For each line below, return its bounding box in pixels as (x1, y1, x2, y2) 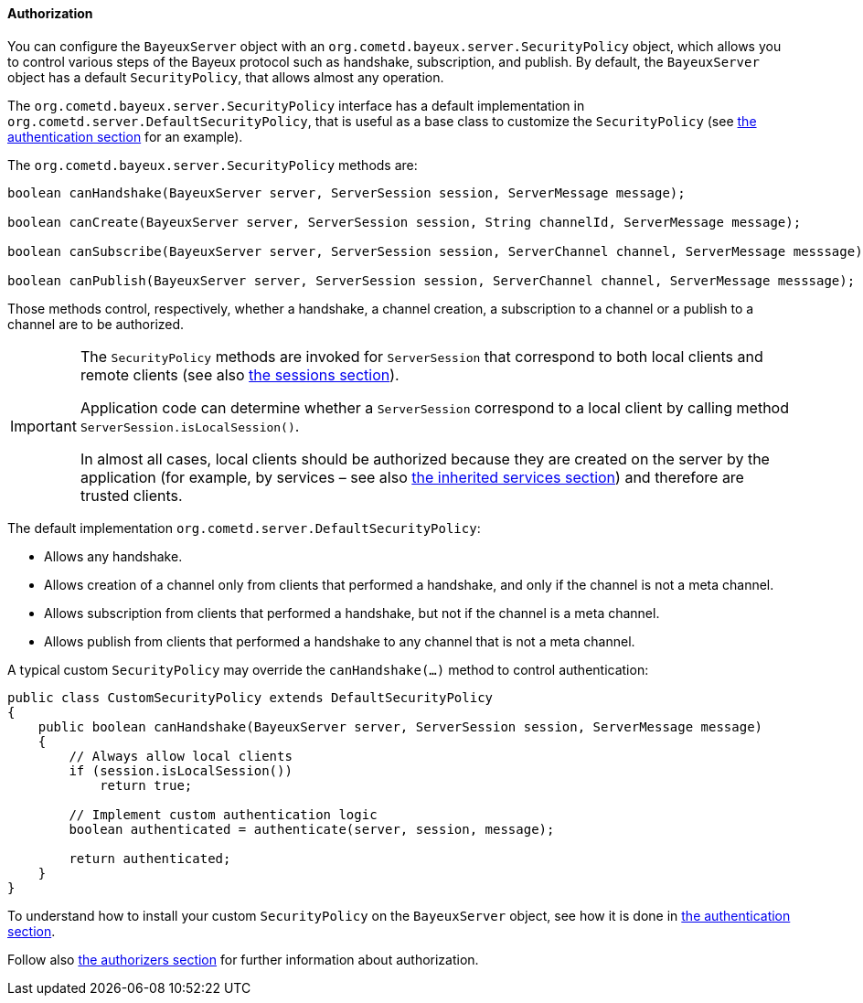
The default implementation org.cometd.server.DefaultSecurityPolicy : (7, 519, 481, 536)
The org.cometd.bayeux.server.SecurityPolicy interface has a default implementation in (7, 97, 585, 113)
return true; (100, 777, 193, 793)
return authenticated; (69, 850, 231, 866)
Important (10, 416, 77, 435)
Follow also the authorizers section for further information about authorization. (7, 951, 479, 967)
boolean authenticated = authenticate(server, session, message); (69, 821, 555, 837)
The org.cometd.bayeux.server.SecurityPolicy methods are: (7, 156, 418, 173)
